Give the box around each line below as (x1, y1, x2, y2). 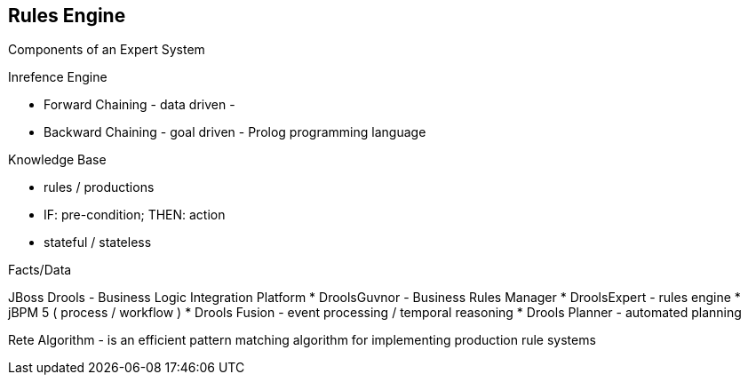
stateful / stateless (44, 235, 152, 251)
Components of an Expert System (8, 42, 205, 58)
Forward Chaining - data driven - (44, 97, 235, 113)
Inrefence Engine (8, 69, 107, 85)
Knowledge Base (8, 152, 107, 168)
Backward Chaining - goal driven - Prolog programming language (44, 124, 426, 140)
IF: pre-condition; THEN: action (44, 207, 226, 223)
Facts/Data (8, 262, 72, 278)
